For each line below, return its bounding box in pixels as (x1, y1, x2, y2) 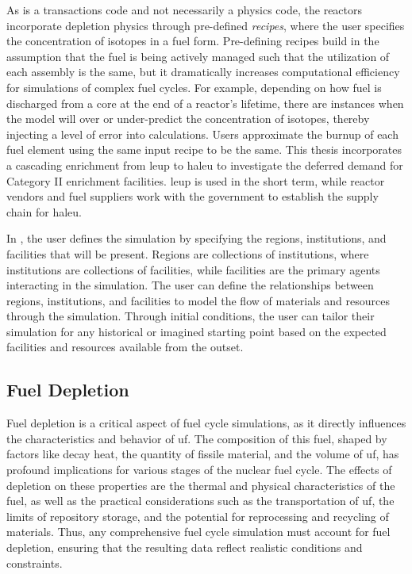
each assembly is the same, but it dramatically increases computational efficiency (6, 63, 400, 80)
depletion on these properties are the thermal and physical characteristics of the (6, 476, 395, 493)
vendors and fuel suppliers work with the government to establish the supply (6, 188, 379, 205)
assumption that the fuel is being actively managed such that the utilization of (6, 48, 390, 64)
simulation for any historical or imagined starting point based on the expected (6, 323, 387, 339)
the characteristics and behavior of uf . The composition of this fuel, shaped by (6, 430, 387, 446)
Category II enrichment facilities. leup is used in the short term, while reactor (6, 172, 385, 189)
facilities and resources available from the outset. (6, 339, 244, 355)
